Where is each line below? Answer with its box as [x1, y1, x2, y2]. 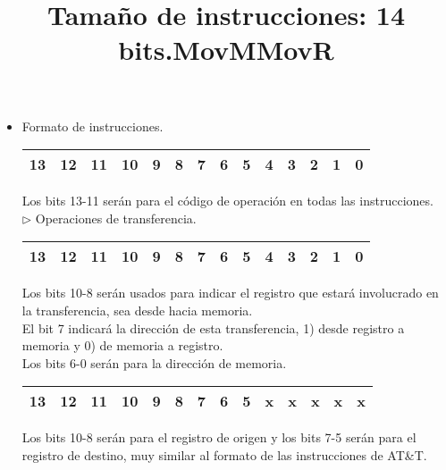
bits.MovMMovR [118, 31, 334, 68]
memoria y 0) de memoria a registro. [21, 336, 223, 355]
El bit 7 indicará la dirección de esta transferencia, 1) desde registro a [21, 318, 405, 337]
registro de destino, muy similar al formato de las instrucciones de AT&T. [21, 445, 427, 464]
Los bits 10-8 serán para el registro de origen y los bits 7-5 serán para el [21, 428, 417, 447]
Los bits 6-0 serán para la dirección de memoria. [21, 353, 287, 372]
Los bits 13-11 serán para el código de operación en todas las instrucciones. [21, 191, 433, 210]
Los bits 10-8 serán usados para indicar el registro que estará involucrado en [21, 283, 439, 302]
